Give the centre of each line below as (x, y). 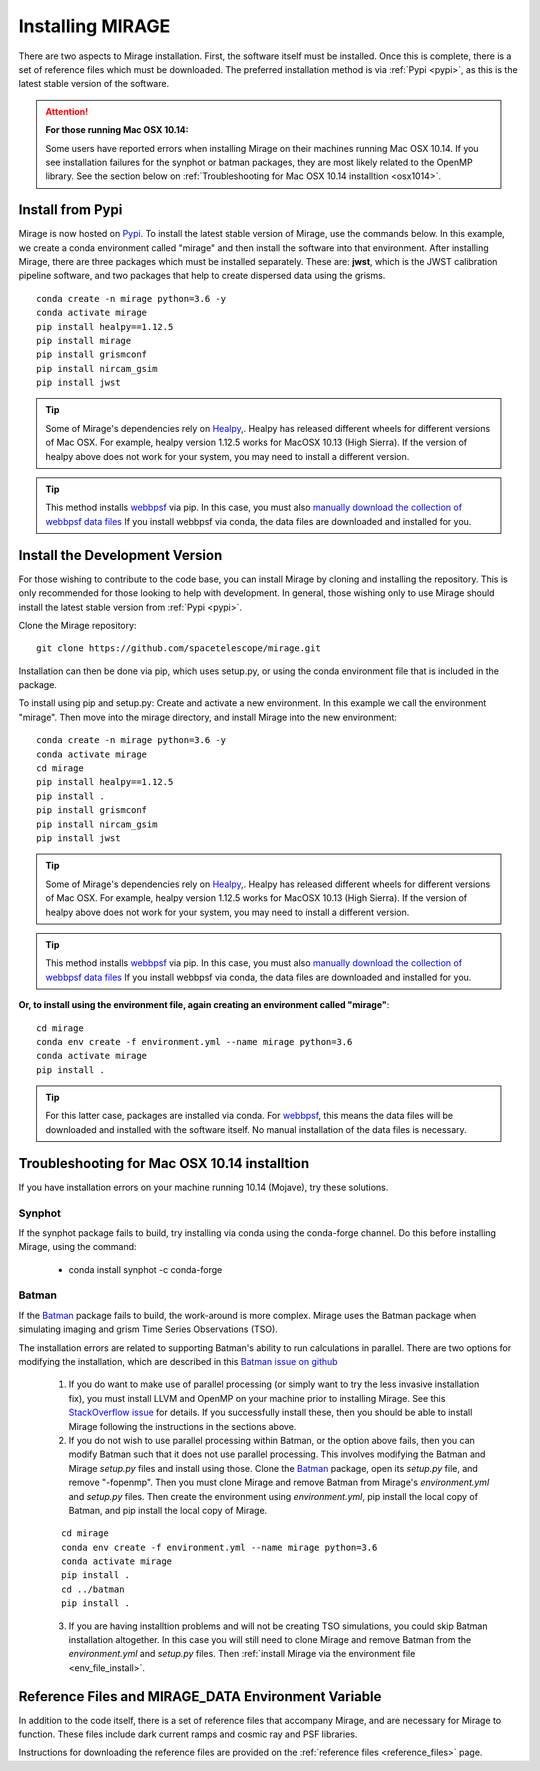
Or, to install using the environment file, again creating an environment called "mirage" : (204, 1005)
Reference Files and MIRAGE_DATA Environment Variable (200, 1696)
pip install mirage (84, 340)
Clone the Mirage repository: (77, 625)
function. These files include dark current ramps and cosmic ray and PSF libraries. (188, 1734)
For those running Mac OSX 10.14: (117, 130)
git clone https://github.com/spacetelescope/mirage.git (179, 648)
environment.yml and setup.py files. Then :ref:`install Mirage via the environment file (242, 1654)
